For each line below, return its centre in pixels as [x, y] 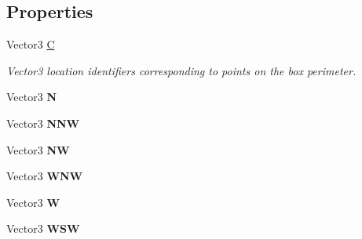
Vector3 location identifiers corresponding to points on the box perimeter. [181, 70]
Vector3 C [31, 44]
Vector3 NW [38, 149]
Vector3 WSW [43, 228]
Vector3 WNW [45, 176]
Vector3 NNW [43, 123]
